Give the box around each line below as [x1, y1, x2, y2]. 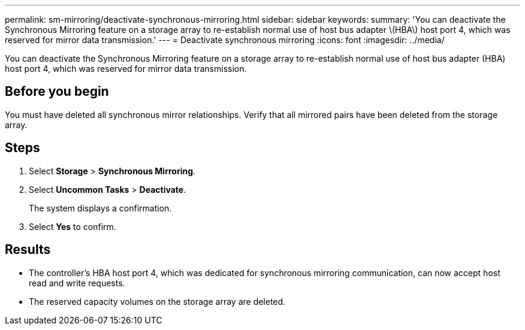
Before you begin [5, 84, 109, 99]
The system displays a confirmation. [29, 202, 172, 213]
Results [5, 242, 51, 258]
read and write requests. [29, 277, 125, 288]
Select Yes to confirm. [29, 221, 116, 232]
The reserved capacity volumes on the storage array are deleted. [29, 296, 286, 307]
